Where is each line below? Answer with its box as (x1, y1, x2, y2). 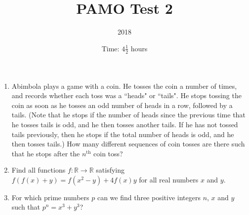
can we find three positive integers (97, 192, 201, 202)
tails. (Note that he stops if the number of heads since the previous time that (11, 109, 246, 120)
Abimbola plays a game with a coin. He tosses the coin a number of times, (11, 80, 237, 91)
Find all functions (11, 165, 66, 175)
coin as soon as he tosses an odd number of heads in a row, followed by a (11, 100, 233, 110)
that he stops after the (11, 148, 80, 158)
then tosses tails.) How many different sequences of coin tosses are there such (11, 139, 245, 149)
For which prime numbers (11, 192, 89, 202)
